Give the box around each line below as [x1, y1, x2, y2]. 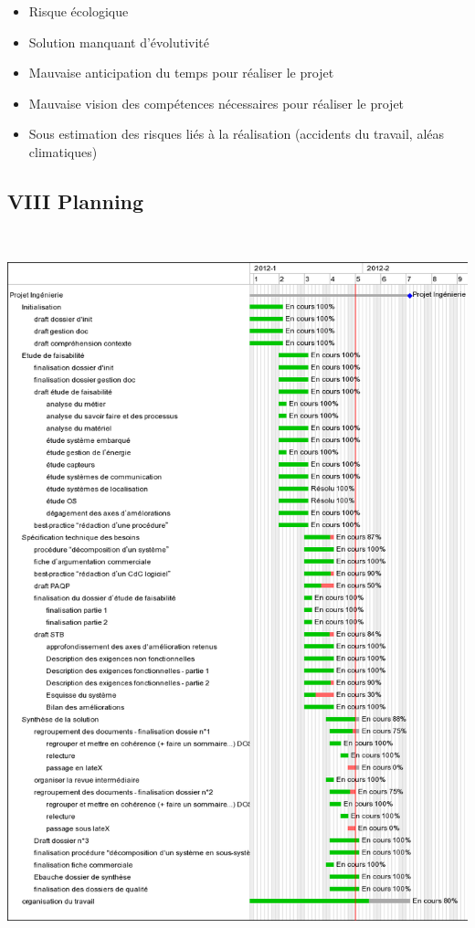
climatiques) [28, 142, 98, 161]
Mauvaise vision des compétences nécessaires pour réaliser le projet [28, 93, 405, 112]
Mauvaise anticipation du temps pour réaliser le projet [28, 63, 334, 82]
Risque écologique [28, 2, 129, 20]
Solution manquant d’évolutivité [28, 32, 210, 51]
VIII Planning [7, 186, 144, 215]
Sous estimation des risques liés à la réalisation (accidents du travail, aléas [28, 124, 445, 143]
